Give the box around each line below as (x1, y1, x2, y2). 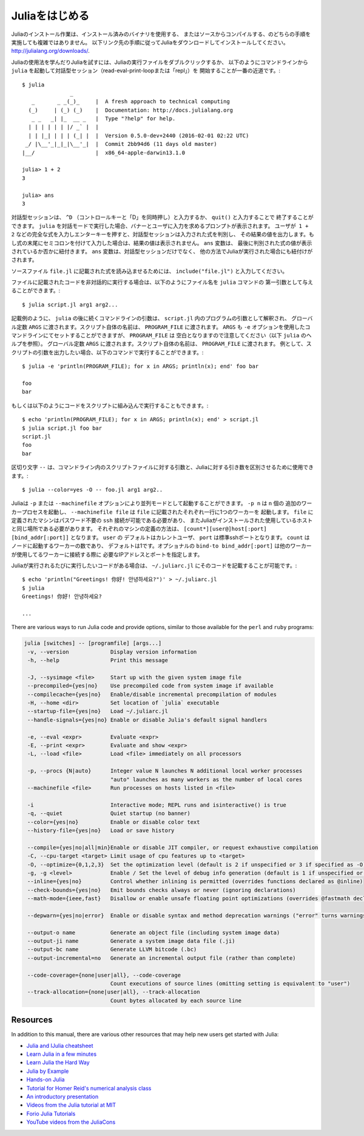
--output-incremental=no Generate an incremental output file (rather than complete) (27, 954, 297, 962)
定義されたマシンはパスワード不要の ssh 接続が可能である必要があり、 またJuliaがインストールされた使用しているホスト (11, 517, 313, 524)
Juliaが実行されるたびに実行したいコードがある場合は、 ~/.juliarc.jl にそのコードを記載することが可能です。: (11, 562, 297, 570)
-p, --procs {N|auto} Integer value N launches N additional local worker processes (27, 768, 303, 774)
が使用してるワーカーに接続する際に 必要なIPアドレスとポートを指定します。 (11, 551, 203, 558)
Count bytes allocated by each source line (110, 997, 242, 1004)
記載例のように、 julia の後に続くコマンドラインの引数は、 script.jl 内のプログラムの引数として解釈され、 (11, 315, 291, 322)
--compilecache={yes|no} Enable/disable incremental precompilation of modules (27, 690, 277, 698)
